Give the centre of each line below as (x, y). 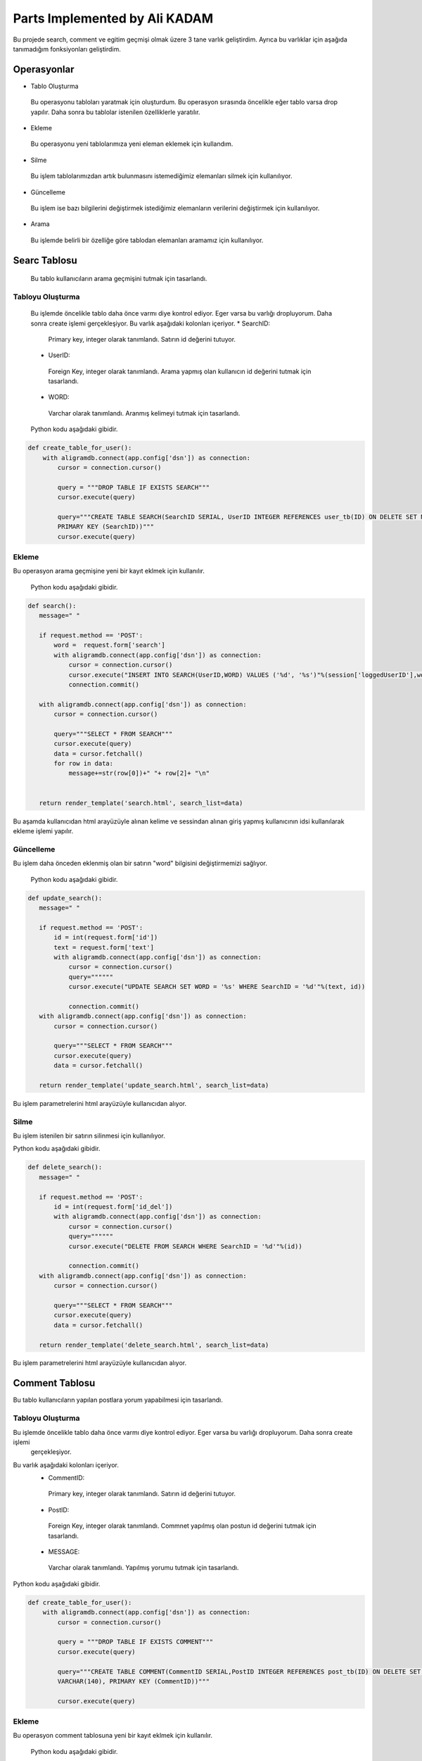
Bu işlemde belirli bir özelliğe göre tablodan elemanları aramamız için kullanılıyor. (147, 240)
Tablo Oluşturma (55, 86)
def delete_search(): (65, 1167)
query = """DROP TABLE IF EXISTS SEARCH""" (134, 487)
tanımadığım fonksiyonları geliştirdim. (67, 49)
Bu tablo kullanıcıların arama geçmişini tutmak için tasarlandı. (119, 279)
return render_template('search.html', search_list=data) (141, 803)
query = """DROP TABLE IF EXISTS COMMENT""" (135, 1642)
